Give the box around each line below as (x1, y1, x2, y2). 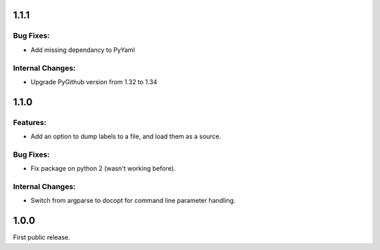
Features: (13, 117, 47, 127)
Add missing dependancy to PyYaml (30, 46, 135, 54)
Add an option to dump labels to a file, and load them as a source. (30, 132, 222, 140)
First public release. (13, 233, 70, 242)
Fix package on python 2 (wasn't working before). (30, 164, 176, 173)
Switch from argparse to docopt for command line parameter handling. (30, 197, 236, 205)
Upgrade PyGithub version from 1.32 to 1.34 (30, 77, 158, 86)
